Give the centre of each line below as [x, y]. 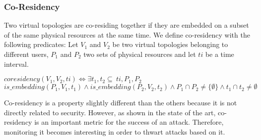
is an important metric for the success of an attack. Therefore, [129, 122]
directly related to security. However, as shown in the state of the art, [110, 112]
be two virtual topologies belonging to [170, 44]
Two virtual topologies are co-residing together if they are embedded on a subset [127, 25]
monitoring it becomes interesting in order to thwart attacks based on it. [115, 131]
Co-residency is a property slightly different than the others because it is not [121, 103]
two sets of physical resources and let [140, 54]
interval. [16, 64]
